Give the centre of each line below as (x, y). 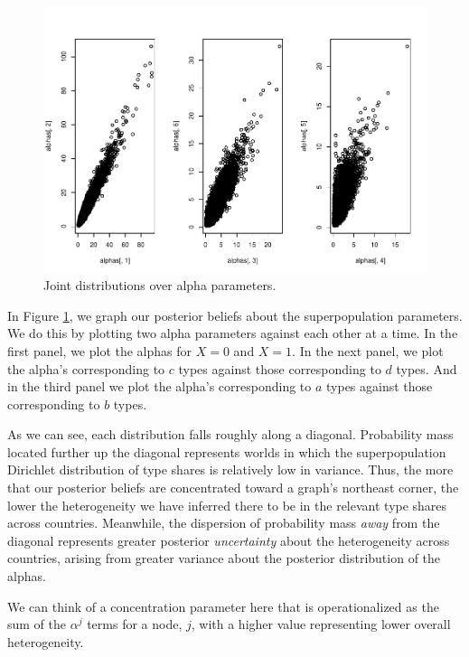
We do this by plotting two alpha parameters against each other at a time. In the (233, 333)
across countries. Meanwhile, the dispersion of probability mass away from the (224, 523)
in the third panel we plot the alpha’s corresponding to (159, 386)
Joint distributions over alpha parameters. (160, 285)
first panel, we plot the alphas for (100, 350)
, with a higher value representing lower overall (321, 624)
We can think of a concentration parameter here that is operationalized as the (223, 606)
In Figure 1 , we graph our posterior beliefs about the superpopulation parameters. (235, 315)
